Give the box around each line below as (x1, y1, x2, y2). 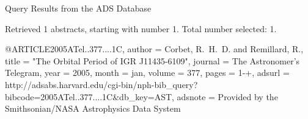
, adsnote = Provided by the (172, 90, 278, 103)
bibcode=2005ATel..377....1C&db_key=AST (5, 90, 172, 103)
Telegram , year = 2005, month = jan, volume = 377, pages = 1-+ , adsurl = (5, 66, 290, 79)
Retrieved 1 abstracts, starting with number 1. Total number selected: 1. (5, 22, 277, 35)
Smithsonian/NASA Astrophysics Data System (5, 102, 181, 115)
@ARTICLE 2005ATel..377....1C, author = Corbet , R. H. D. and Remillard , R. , (5, 42, 304, 55)
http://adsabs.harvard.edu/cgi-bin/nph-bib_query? (5, 78, 198, 90)
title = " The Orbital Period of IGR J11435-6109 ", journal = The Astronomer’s (5, 54, 300, 67)
